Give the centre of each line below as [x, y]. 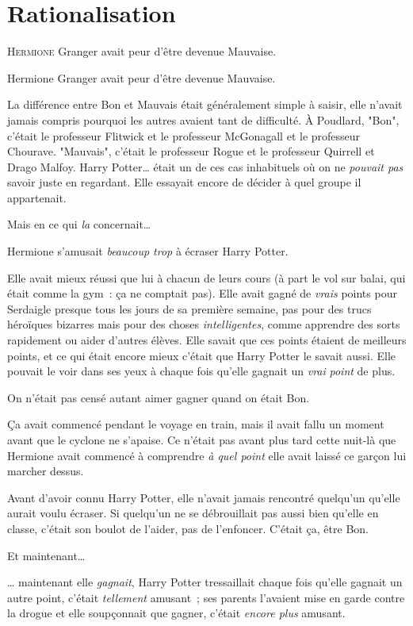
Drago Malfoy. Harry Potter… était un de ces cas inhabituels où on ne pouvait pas [205, 166]
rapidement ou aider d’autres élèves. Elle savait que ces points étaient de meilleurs [207, 340]
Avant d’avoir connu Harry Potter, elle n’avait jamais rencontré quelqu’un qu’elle [204, 497]
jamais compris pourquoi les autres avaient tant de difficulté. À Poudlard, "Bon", [203, 119]
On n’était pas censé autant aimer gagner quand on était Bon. [159, 397]
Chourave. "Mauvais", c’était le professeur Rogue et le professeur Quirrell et [191, 151]
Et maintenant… [46, 555]
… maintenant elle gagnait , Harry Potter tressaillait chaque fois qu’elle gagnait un [205, 582]
